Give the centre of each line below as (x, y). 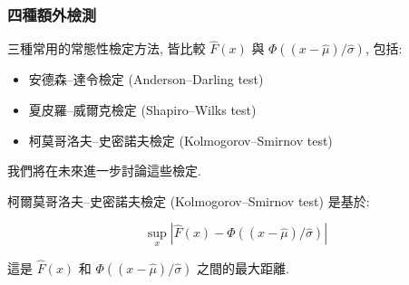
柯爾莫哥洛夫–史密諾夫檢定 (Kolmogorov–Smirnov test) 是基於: (189, 200)
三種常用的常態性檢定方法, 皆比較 (107, 48)
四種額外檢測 (52, 14)
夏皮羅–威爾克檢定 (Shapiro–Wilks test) (142, 110)
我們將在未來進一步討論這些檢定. (104, 171)
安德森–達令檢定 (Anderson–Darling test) (146, 79)
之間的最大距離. (243, 267)
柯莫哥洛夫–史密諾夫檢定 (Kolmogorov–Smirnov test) (180, 140)
